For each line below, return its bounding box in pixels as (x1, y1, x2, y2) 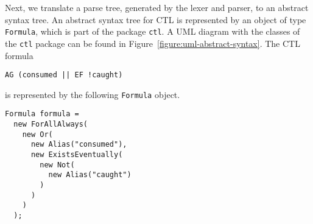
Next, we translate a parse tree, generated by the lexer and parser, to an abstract (5, 1, 309, 13)
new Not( (40, 160, 75, 169)
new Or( (22, 130, 53, 139)
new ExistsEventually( (30, 150, 123, 159)
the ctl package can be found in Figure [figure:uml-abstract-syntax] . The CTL (5, 37, 300, 49)
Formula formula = (5, 110, 79, 119)
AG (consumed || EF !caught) (5, 71, 123, 80)
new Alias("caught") (48, 170, 132, 180)
